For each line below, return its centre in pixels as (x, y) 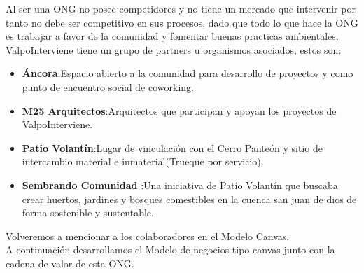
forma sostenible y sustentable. (88, 212)
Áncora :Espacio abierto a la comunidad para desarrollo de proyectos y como (188, 73)
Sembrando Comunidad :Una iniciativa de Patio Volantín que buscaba (180, 184)
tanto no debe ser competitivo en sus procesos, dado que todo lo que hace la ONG (182, 22)
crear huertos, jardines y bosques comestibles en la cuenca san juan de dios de (189, 198)
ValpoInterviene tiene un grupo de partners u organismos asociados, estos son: (174, 49)
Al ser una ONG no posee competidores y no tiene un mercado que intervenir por (181, 8)
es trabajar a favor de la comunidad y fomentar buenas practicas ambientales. (172, 36)
